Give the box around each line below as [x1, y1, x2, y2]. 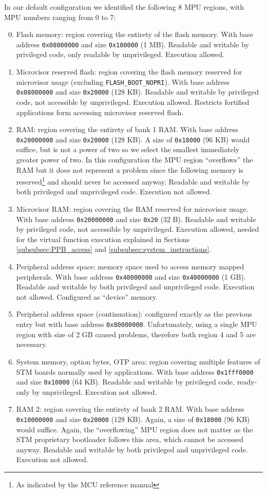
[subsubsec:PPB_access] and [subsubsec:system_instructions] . [16, 244, 212, 254]
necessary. [16, 339, 47, 350]
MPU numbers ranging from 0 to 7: [4, 11, 116, 22]
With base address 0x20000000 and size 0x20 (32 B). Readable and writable [16, 213, 256, 224]
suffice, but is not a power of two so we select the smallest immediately [16, 144, 240, 155]
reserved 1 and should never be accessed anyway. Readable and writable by [16, 175, 250, 187]
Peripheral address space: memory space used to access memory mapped [16, 261, 244, 272]
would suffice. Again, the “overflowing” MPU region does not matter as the [16, 424, 253, 434]
